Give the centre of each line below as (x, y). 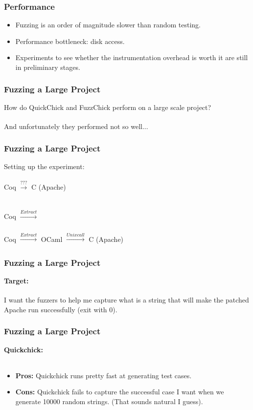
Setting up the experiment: (44, 166)
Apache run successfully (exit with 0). (61, 309)
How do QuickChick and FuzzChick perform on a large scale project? (108, 107)
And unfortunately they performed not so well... (76, 126)
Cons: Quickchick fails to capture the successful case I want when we (120, 392)
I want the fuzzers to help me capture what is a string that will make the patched (126, 300)
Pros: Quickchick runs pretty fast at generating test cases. (103, 375)
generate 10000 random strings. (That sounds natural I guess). (109, 401)
